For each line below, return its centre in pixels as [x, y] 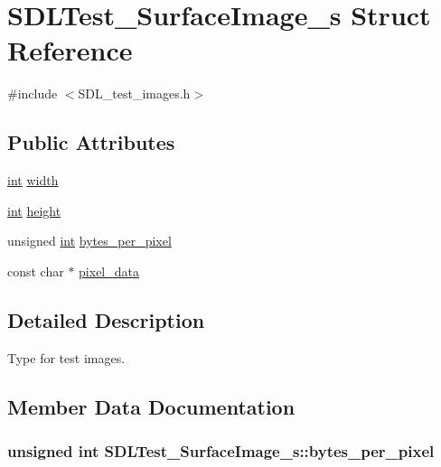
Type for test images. [66, 357]
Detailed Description [106, 319]
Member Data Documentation [151, 406]
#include [33, 93]
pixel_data [109, 271]
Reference [70, 50]
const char [36, 271]
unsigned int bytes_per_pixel [89, 241]
